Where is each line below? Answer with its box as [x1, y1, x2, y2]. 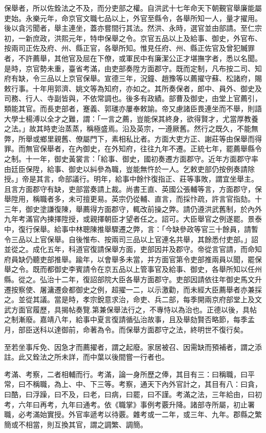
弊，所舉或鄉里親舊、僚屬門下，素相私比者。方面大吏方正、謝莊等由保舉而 [4, 133, 255, 144]
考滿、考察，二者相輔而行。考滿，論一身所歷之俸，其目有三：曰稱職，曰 [4, 368, 248, 379]
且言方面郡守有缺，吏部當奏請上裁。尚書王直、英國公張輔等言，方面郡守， [4, 183, 255, 194]
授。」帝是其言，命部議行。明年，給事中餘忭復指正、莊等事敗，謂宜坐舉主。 [4, 173, 258, 184]
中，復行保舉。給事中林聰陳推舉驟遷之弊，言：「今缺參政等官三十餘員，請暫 [4, 224, 258, 234]
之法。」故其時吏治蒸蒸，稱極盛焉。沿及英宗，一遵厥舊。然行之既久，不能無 [4, 123, 258, 134]
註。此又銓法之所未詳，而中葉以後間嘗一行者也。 [4, 351, 169, 362]
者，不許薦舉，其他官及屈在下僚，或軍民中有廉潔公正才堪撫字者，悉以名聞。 [4, 52, 262, 63]
